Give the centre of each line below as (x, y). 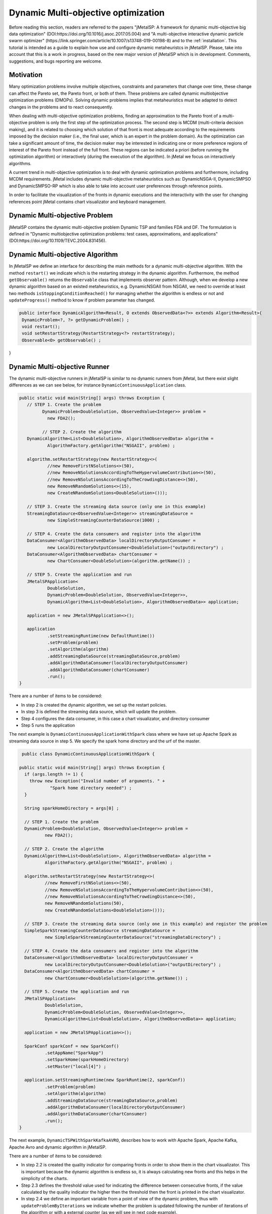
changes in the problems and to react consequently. (61, 107)
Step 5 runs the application (48, 725)
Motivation (26, 75)
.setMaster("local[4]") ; (75, 1066)
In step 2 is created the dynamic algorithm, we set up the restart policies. (94, 705)
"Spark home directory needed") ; (91, 788)
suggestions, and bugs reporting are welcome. (56, 61)
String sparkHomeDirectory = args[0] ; (72, 808)
